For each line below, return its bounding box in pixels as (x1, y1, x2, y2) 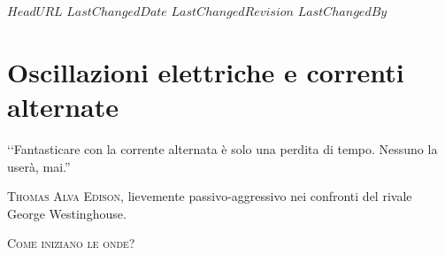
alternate (7, 88, 119, 124)
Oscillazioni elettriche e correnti (7, 53, 404, 89)
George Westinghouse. (7, 204, 127, 222)
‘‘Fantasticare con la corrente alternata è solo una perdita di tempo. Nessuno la (7, 139, 438, 158)
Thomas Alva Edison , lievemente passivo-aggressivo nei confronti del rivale (7, 187, 412, 205)
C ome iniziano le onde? (7, 234, 135, 252)
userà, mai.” (7, 157, 71, 175)
